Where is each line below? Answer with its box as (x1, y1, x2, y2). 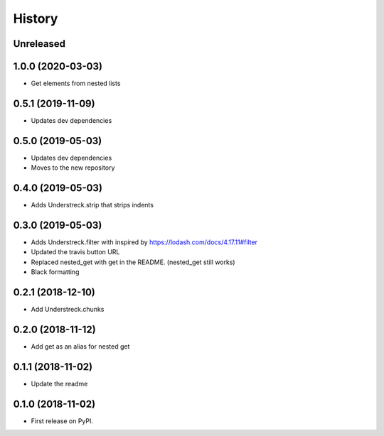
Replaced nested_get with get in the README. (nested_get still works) (31, 258, 235, 266)
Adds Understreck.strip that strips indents (31, 201, 154, 209)
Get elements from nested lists (31, 79, 121, 88)
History (13, 11, 58, 26)
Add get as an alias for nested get (31, 342, 130, 351)
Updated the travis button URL (31, 248, 120, 256)
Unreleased (13, 38, 66, 50)
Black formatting (31, 268, 80, 276)
